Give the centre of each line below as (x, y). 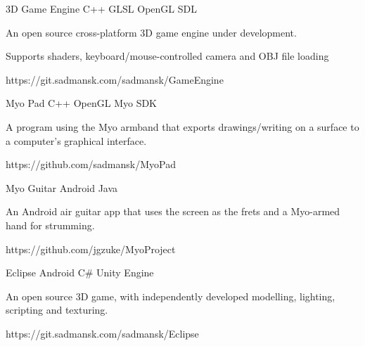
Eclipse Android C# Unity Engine (80, 273)
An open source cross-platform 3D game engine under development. (151, 32)
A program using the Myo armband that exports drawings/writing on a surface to (182, 126)
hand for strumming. (50, 225)
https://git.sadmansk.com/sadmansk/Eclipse (102, 333)
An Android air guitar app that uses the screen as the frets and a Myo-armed (173, 211)
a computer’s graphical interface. (76, 140)
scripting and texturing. (57, 310)
